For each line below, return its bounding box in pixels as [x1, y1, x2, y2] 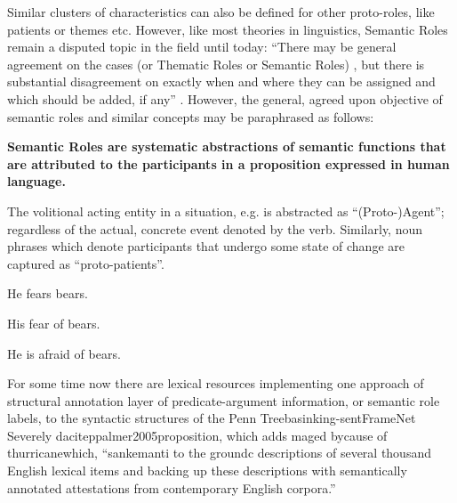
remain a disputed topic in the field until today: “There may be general [7, 37, 397, 56]
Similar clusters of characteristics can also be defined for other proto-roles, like [7, 3, 435, 20]
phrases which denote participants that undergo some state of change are [7, 237, 405, 256]
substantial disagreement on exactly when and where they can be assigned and [7, 72, 436, 91]
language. [7, 172, 66, 191]
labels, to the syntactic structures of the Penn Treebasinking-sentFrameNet [7, 409, 416, 427]
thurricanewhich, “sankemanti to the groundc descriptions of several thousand [7, 443, 431, 462]
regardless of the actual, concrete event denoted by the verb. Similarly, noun [7, 219, 423, 238]
